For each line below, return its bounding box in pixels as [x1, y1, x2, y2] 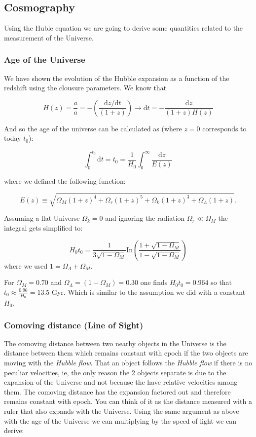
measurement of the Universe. [4, 32, 94, 42]
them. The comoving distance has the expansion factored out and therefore [4, 386, 231, 397]
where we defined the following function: [4, 176, 126, 186]
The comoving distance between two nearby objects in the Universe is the [4, 338, 226, 348]
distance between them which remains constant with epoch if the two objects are [4, 348, 248, 358]
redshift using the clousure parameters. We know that [4, 82, 167, 93]
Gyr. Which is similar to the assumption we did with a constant [51, 286, 246, 297]
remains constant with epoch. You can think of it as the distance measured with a [4, 396, 252, 406]
